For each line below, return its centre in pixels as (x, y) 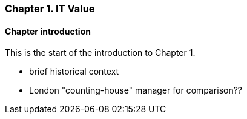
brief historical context (74, 72)
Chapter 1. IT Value (50, 8)
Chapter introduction (48, 31)
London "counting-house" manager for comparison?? (136, 90)
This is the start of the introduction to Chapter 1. (100, 53)
